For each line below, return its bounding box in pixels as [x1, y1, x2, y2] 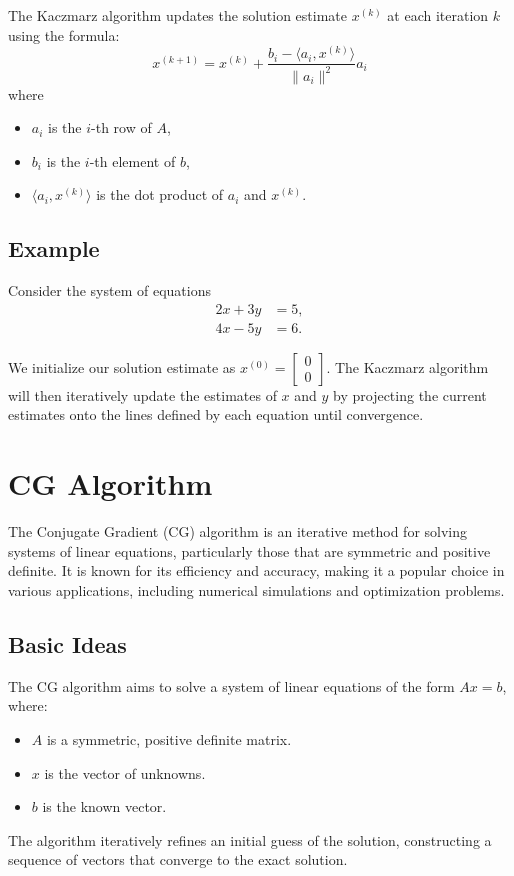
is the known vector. [42, 796, 167, 817]
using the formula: [8, 24, 120, 45]
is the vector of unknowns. [44, 762, 206, 783]
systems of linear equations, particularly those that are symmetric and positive [8, 540, 491, 561]
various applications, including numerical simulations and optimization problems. [8, 579, 505, 600]
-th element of [89, 150, 176, 171]
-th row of [91, 117, 152, 138]
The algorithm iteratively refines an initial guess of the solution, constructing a [8, 829, 492, 850]
